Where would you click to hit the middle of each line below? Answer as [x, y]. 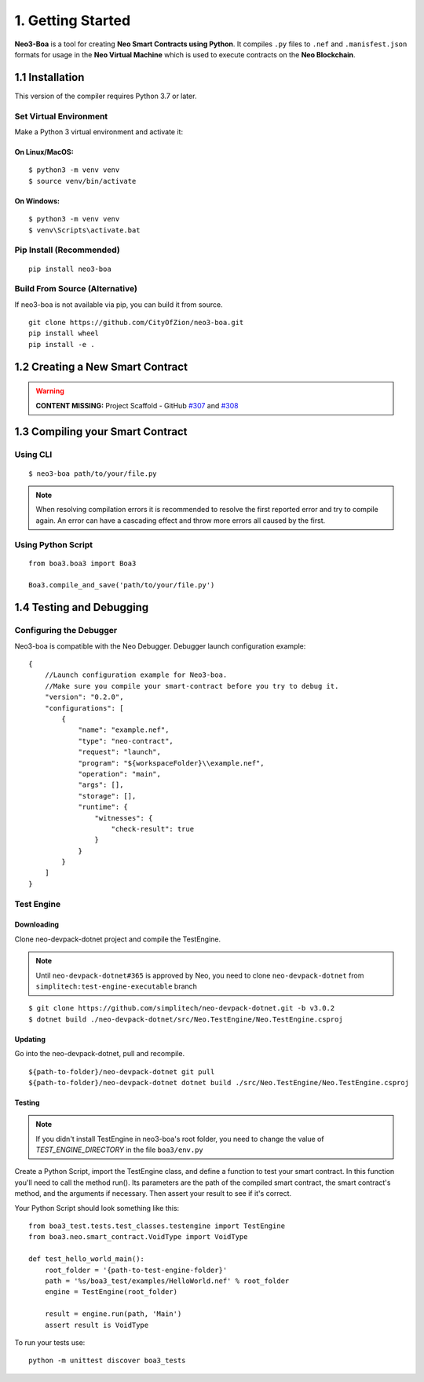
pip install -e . [62, 344]
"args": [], [101, 785]
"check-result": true [153, 829]
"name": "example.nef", [124, 730]
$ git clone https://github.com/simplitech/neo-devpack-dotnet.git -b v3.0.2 [182, 1008]
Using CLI [33, 455]
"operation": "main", [119, 774]
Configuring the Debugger [66, 631]
